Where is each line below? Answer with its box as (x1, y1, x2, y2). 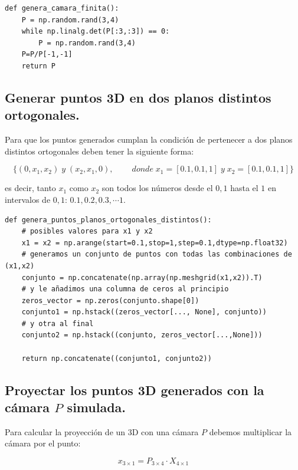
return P (21, 61, 55, 70)
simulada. (67, 398, 126, 416)
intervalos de (5, 193, 51, 205)
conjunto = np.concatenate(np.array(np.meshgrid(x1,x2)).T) (21, 273, 263, 282)
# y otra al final (21, 319, 94, 328)
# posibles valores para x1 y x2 (21, 227, 153, 236)
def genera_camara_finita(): (5, 4, 119, 12)
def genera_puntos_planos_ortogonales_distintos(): (5, 215, 212, 224)
